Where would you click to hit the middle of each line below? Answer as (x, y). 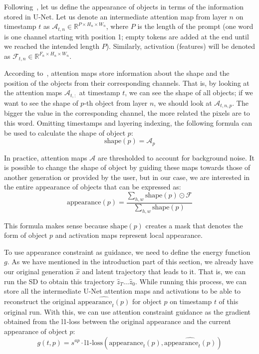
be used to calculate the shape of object (65, 132)
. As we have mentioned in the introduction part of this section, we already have (130, 262)
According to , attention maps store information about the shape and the (117, 73)
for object (147, 301)
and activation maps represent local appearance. (129, 235)
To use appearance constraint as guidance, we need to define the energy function (127, 252)
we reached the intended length (52, 46)
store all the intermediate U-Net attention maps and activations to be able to (122, 291)
